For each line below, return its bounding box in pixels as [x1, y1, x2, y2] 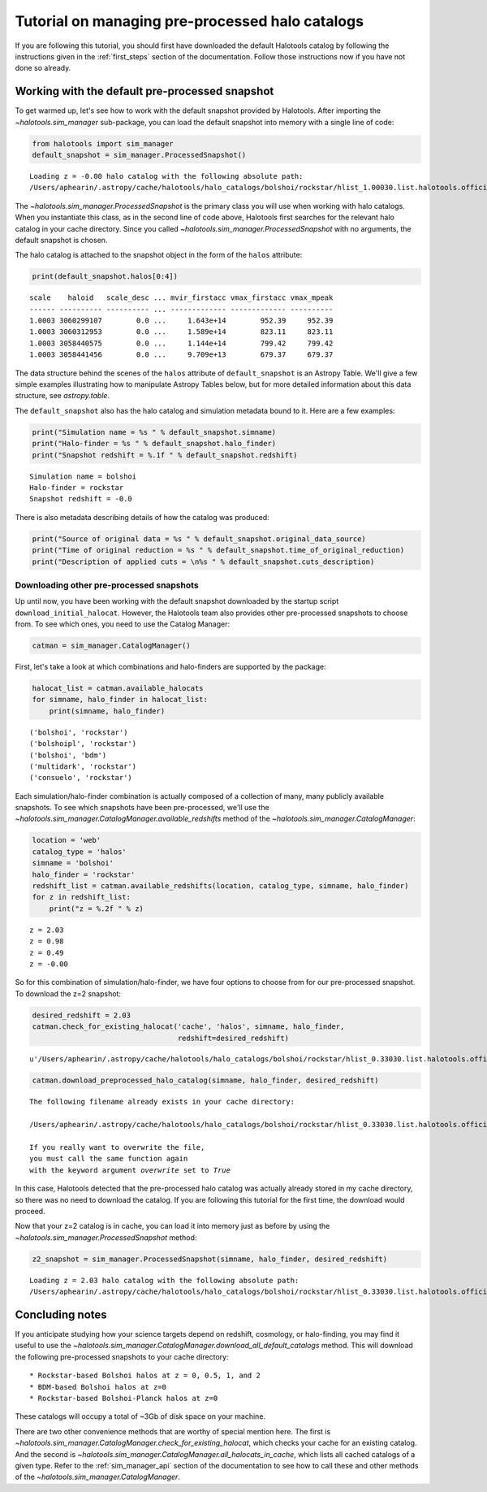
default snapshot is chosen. [15, 235, 108, 245]
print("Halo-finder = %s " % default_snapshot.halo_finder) [32, 439, 277, 449]
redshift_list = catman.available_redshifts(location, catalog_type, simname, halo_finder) [32, 882, 409, 891]
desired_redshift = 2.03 [32, 1010, 131, 1020]
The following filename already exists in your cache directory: [29, 1097, 295, 1107]
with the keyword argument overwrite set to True [29, 1165, 231, 1174]
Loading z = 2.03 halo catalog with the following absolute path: [29, 1276, 300, 1285]
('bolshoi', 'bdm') [29, 750, 107, 760]
